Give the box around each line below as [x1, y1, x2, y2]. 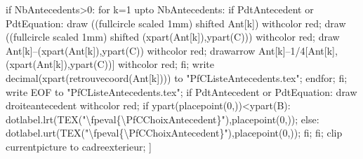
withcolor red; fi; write [117, 57, 214, 71]
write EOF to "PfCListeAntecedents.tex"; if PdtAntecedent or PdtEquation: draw [6, 84, 357, 99]
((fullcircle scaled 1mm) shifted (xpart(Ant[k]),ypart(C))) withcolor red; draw [6, 29, 340, 44]
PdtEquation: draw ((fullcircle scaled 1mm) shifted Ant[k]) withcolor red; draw [6, 15, 346, 30]
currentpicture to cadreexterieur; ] [6, 139, 152, 153]
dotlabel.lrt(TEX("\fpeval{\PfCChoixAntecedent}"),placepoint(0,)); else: [6, 111, 319, 126]
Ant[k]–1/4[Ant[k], [258, 43, 338, 57]
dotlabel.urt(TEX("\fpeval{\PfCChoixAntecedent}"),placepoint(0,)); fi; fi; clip [6, 125, 343, 140]
